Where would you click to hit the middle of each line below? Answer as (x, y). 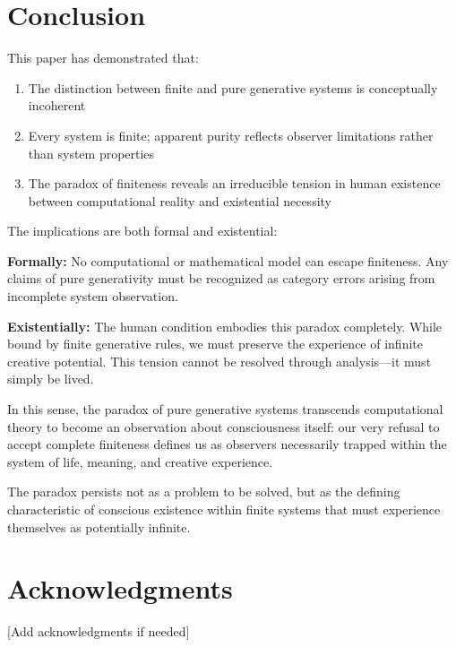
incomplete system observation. (93, 296)
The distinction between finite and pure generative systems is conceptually (233, 87)
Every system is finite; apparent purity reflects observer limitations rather (231, 135)
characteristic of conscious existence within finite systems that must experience (224, 509)
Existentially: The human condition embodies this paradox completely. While (225, 326)
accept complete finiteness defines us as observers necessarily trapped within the (227, 444)
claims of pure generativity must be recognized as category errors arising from (221, 278)
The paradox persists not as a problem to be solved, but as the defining (204, 492)
